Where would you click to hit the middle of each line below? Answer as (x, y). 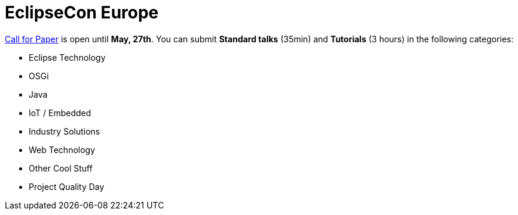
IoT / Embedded (60, 113)
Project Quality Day (67, 186)
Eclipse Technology (67, 57)
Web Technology (62, 149)
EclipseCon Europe (82, 13)
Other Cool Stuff (61, 168)
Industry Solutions (65, 131)
